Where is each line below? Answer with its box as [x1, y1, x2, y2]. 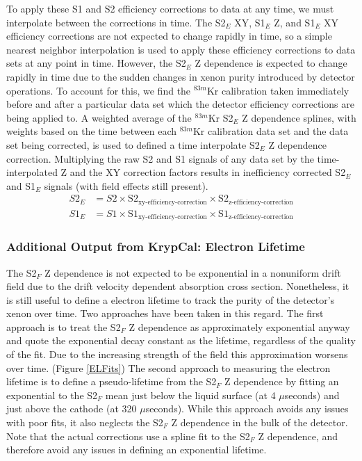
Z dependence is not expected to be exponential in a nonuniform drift [44, 265, 341, 280]
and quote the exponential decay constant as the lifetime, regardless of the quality [6, 333, 356, 348]
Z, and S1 [274, 15, 315, 29]
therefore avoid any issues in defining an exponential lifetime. [6, 442, 267, 457]
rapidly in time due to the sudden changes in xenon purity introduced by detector [6, 69, 355, 83]
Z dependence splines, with [242, 110, 356, 124]
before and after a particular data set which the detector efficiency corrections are [6, 97, 354, 111]
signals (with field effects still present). [44, 178, 208, 193]
